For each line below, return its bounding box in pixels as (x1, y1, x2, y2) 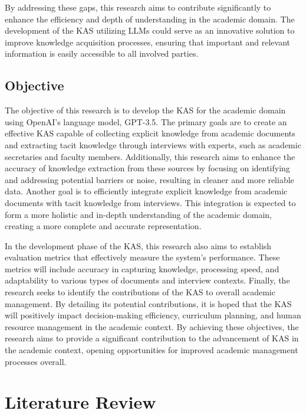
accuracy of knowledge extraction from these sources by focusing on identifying (5, 162, 290, 174)
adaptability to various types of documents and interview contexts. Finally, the (5, 274, 290, 286)
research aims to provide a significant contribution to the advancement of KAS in (5, 332, 299, 344)
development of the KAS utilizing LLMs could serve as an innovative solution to (5, 24, 295, 37)
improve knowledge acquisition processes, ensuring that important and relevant (5, 35, 290, 48)
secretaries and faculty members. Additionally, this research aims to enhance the (5, 150, 295, 162)
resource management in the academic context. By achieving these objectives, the (5, 320, 299, 332)
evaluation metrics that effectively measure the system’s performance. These (5, 251, 280, 263)
